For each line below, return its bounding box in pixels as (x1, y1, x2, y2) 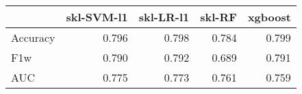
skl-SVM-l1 (66, 9, 128, 25)
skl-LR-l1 (138, 9, 190, 25)
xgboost (247, 9, 291, 25)
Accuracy (11, 30, 55, 45)
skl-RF (200, 9, 237, 25)
